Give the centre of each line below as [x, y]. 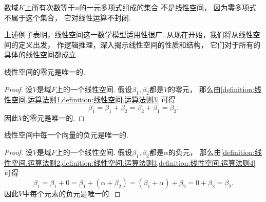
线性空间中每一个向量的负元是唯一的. [66, 135]
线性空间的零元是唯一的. [45, 71]
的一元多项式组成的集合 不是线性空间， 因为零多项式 [168, 7]
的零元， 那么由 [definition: [211, 89]
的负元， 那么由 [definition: [211, 152]
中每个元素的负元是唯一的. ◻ [72, 193]
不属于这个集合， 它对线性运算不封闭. [68, 17]
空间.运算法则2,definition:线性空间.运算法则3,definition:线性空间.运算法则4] [133, 162]
